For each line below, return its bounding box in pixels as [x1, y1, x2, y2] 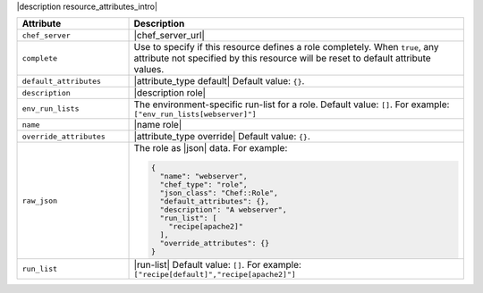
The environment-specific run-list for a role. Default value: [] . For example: [133, 98, 450, 111]
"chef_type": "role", [159, 180, 248, 189]
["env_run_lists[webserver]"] [133, 110, 257, 120]
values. [133, 63, 165, 76]
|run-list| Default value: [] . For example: [133, 259, 301, 272]
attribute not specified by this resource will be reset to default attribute [133, 52, 431, 64]
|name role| [133, 119, 182, 131]
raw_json [21, 196, 58, 205]
